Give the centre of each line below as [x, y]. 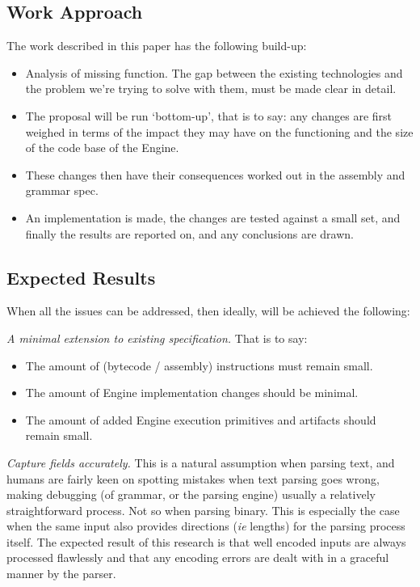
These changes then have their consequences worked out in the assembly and [215, 174]
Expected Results [81, 277]
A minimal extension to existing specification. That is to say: [157, 338]
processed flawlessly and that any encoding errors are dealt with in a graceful [198, 557]
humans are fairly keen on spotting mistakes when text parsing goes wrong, [193, 478]
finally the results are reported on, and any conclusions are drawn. [189, 233]
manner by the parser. [61, 574]
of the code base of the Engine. [102, 148]
